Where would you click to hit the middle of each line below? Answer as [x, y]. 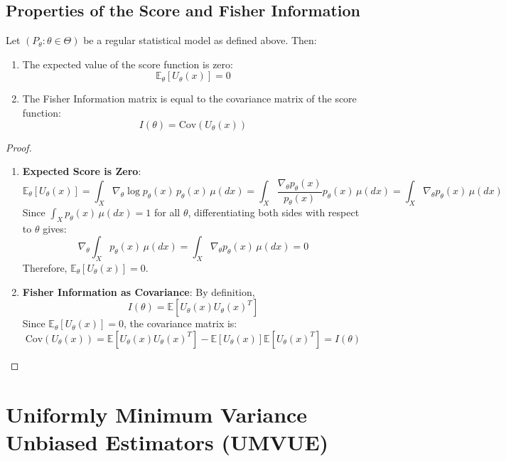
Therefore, [45, 267]
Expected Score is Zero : [82, 171]
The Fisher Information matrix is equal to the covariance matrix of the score [189, 99]
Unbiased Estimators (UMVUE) [167, 441]
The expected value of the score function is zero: [128, 64]
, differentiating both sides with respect [274, 212]
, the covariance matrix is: [181, 323]
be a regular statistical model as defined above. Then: [200, 40]
